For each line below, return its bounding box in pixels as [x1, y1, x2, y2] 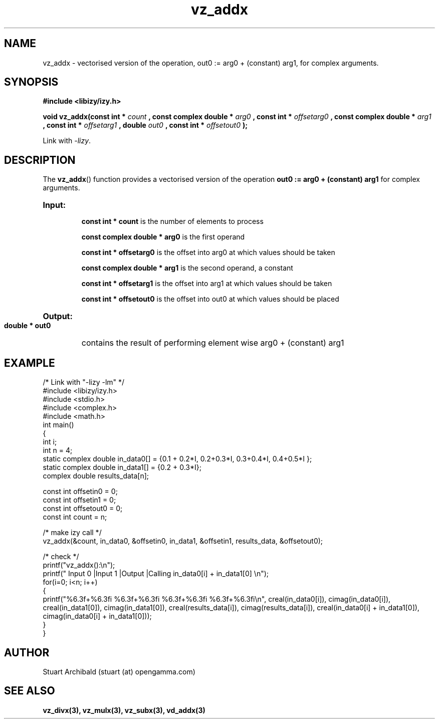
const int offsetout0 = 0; [43, 504, 123, 513]
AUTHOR [4, 646, 50, 659]
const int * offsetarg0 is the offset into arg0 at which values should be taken [81, 248, 335, 257]
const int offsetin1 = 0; [43, 496, 116, 505]
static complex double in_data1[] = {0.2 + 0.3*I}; [43, 463, 201, 472]
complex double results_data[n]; [43, 471, 149, 480]
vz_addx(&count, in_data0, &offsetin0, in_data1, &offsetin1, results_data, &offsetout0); [43, 537, 323, 546]
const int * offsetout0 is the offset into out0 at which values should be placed [81, 295, 339, 304]
